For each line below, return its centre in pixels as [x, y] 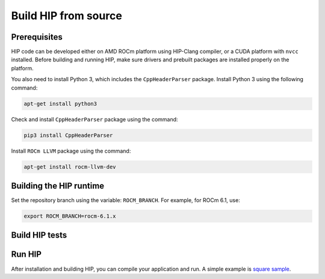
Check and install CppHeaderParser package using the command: [94, 119]
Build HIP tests [39, 235]
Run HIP [26, 255]
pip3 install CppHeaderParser [68, 135]
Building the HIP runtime [58, 185]
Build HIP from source [67, 16]
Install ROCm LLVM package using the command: [71, 151]
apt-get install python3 [60, 103]
